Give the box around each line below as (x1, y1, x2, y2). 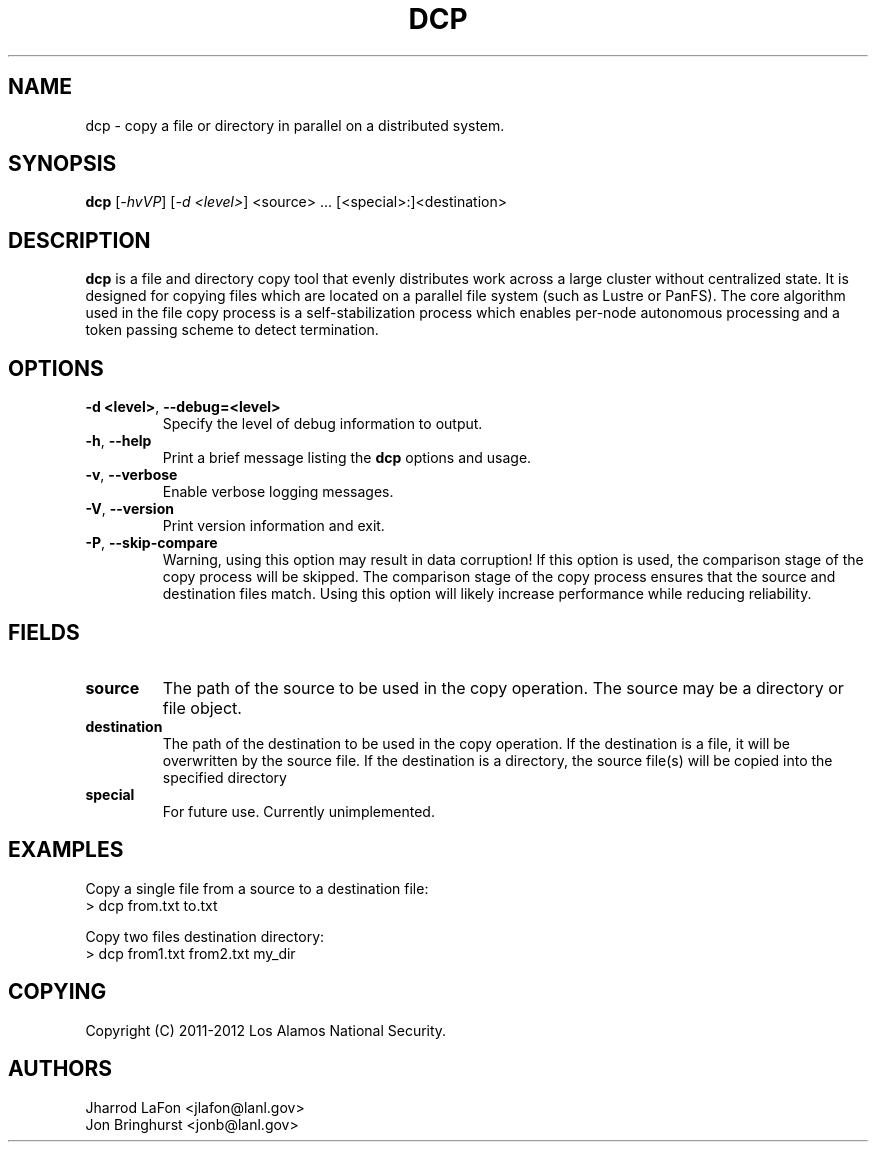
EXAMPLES (8, 837, 124, 863)
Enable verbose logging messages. (162, 483, 394, 501)
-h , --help (85, 432, 152, 450)
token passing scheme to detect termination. (85, 321, 379, 339)
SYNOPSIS (8, 151, 117, 177)
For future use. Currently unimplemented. (162, 802, 435, 820)
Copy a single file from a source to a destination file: (85, 879, 429, 897)
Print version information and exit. (162, 517, 385, 535)
